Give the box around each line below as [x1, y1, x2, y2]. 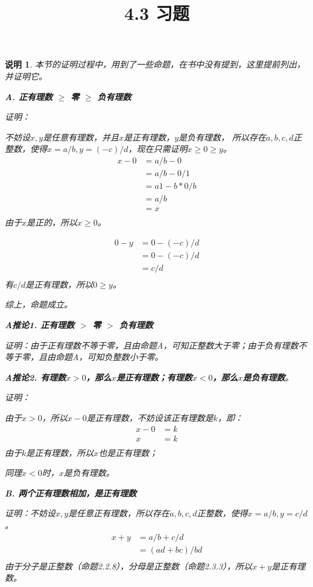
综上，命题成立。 [5, 298, 72, 311]
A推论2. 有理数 [5, 370, 66, 383]
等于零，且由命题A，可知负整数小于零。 [5, 351, 163, 363]
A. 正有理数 [5, 90, 52, 103]
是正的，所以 [27, 216, 78, 229]
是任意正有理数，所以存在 [68, 507, 170, 519]
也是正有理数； [98, 446, 158, 458]
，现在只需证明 [128, 142, 188, 155]
